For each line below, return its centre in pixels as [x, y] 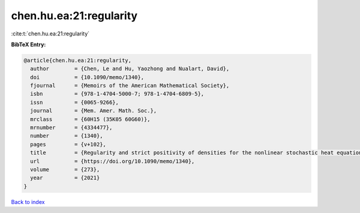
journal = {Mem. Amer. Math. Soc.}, [94, 111]
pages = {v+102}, [68, 144]
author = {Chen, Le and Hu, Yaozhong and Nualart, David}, [130, 69]
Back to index [28, 202]
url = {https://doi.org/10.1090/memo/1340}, [112, 161]
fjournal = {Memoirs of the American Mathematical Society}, [130, 86]
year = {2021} [65, 178]
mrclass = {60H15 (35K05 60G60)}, [90, 119]
